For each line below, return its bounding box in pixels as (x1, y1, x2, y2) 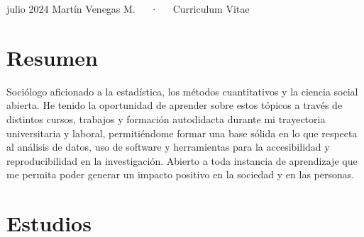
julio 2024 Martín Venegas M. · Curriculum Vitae (6, 1, 250, 16)
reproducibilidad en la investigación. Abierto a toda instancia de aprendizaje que (6, 153, 358, 168)
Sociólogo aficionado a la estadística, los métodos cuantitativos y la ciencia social (6, 83, 358, 98)
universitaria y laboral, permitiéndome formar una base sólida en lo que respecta (6, 125, 358, 140)
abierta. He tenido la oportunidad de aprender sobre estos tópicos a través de (6, 98, 343, 112)
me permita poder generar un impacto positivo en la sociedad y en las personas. (6, 167, 355, 182)
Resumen (6, 42, 98, 71)
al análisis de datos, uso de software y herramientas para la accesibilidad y (6, 139, 330, 154)
